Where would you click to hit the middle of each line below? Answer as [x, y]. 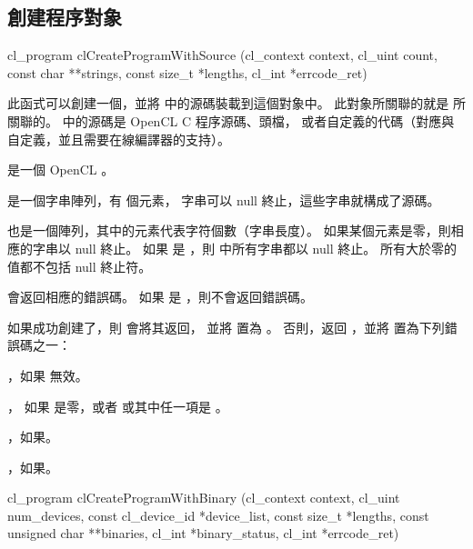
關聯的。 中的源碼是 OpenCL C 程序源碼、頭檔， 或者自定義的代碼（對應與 [231, 120]
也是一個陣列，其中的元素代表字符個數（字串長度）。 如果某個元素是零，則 [229, 230]
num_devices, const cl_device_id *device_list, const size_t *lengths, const [218, 515]
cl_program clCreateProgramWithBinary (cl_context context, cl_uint [204, 498]
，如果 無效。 [48, 375]
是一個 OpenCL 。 [61, 170]
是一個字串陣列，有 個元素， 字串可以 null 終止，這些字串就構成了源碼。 [224, 200]
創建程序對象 [65, 17]
